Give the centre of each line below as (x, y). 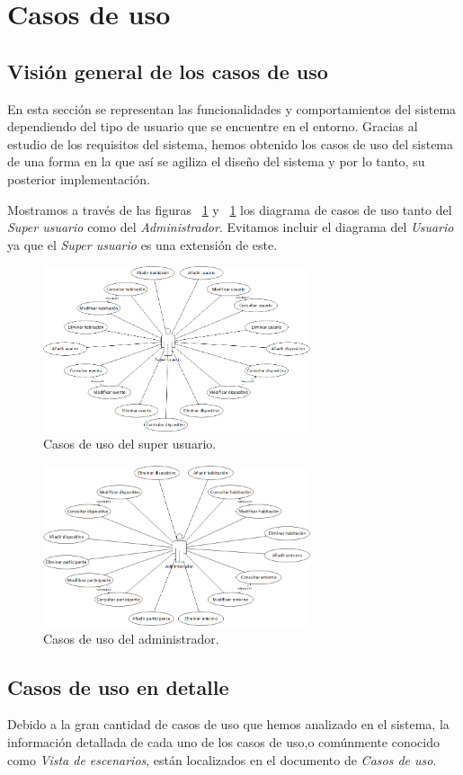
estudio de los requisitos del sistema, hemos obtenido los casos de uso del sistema (231, 143)
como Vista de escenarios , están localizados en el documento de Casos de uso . (222, 759)
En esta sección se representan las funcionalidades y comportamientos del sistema (232, 108)
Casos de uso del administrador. (131, 638)
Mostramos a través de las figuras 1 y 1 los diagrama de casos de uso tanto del (230, 209)
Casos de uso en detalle (118, 686)
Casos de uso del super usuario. (130, 444)
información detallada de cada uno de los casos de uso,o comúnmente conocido (223, 742)
